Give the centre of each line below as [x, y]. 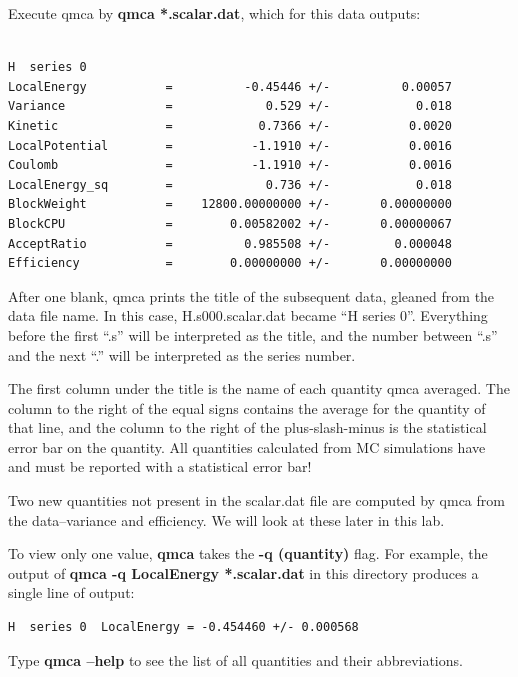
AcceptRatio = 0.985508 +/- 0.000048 [230, 243]
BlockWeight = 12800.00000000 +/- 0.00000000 [230, 204]
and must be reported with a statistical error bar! [160, 466]
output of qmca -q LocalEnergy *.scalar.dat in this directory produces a [243, 572]
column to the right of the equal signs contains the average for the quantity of [247, 407]
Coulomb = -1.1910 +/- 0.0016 [230, 165]
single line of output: [71, 592]
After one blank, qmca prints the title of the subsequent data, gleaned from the [251, 295]
